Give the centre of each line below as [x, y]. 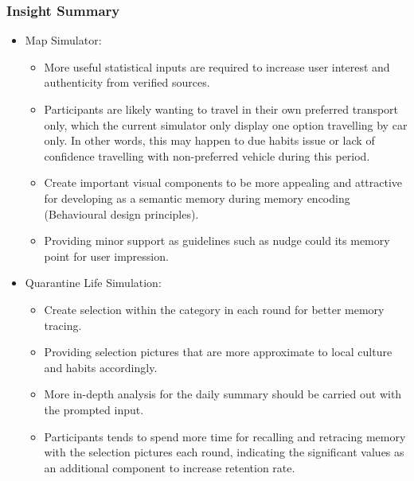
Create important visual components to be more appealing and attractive [223, 182]
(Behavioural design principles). [121, 213]
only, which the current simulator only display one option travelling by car [226, 124]
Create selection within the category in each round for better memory [214, 309]
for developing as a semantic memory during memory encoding [197, 198]
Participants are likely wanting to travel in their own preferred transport [221, 109]
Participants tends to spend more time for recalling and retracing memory [225, 436]
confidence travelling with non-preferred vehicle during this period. [207, 155]
